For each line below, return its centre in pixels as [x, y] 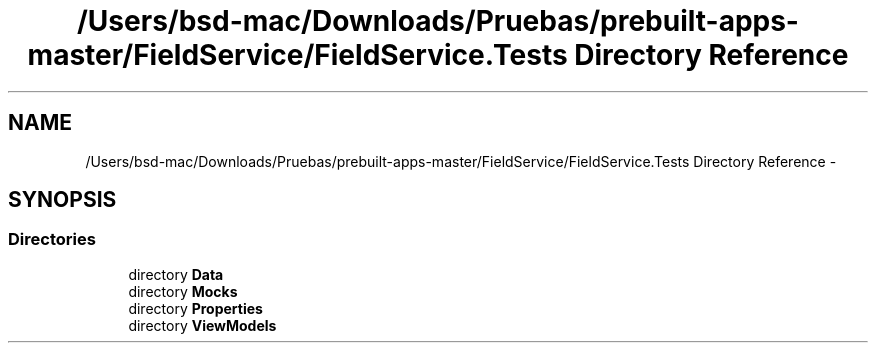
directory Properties [195, 308]
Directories [52, 239]
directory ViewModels [202, 325]
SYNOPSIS [62, 200]
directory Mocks [183, 291]
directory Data [176, 274]
